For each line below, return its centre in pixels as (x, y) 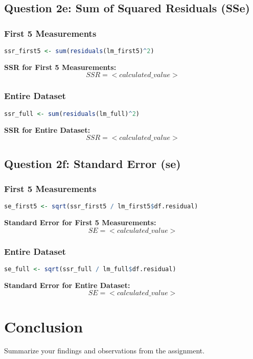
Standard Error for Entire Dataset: (67, 285)
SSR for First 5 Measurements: (60, 67)
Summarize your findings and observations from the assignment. (105, 351)
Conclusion (44, 326)
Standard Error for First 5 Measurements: (80, 222)
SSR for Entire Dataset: (47, 129)
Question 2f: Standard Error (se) (93, 163)
